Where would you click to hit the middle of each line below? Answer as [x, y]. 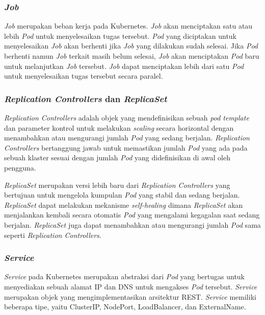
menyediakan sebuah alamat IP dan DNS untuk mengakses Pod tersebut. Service [131, 286]
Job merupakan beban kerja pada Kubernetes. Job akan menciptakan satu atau [128, 26]
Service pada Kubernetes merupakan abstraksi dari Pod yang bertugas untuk [125, 276]
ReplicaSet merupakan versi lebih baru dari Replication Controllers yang [117, 185]
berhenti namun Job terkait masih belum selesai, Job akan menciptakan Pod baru [132, 56]
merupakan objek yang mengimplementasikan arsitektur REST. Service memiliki [130, 296]
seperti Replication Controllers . [53, 235]
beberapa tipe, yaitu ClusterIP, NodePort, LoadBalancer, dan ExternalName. [125, 307]
